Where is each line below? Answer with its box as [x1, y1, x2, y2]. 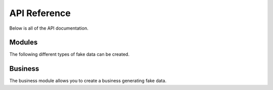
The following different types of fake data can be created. [9, 51, 130, 57]
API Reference [9, 8, 71, 19]
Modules [9, 38, 38, 47]
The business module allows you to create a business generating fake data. [9, 78, 167, 84]
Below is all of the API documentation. [9, 25, 88, 31]
